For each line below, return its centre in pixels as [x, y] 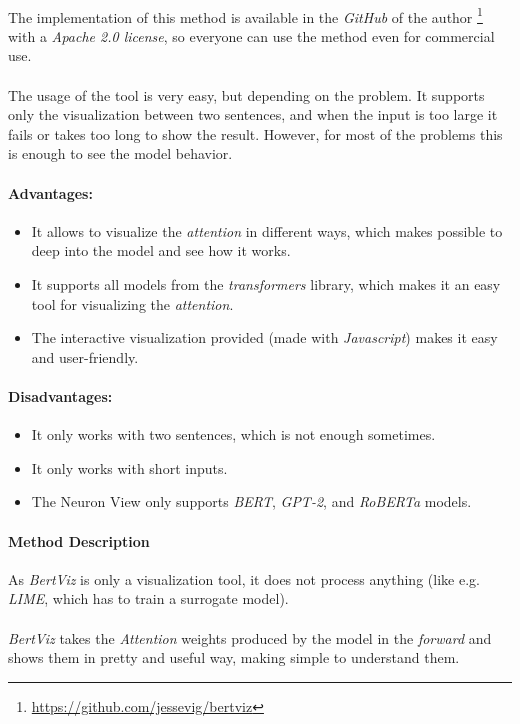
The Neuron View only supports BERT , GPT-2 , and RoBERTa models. [251, 501]
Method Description [79, 540]
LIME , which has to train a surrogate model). [148, 598]
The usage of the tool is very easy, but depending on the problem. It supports [246, 94]
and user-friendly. [85, 356]
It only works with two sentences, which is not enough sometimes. [233, 434]
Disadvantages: [60, 395]
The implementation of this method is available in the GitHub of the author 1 [245, 15]
